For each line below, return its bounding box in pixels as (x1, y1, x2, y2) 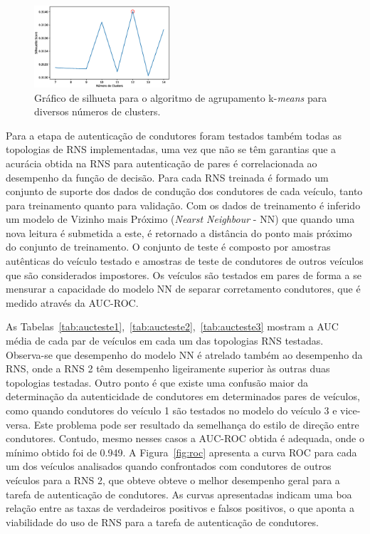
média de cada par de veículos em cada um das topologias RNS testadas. (6, 333, 324, 348)
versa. (6, 417, 31, 431)
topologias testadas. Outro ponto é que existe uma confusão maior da (6, 375, 309, 389)
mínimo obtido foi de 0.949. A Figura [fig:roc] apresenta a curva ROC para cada (6, 444, 357, 459)
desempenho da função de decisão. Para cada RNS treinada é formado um (6, 169, 329, 184)
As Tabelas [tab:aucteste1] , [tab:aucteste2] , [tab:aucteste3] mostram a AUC (6, 319, 339, 334)
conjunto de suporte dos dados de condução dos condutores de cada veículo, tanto (6, 184, 363, 199)
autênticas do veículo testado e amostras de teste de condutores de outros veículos (6, 253, 364, 268)
